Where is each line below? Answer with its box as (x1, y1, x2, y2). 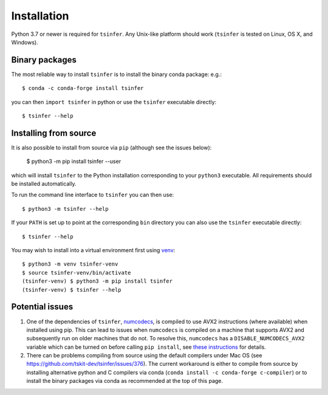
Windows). (11, 38, 39, 46)
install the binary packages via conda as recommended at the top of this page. (26, 377, 224, 385)
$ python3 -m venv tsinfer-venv (22, 261, 118, 267)
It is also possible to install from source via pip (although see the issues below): (11, 143, 212, 151)
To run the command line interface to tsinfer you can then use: (11, 191, 174, 199)
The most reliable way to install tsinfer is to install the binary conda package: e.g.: (11, 70, 222, 78)
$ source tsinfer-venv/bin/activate (22, 269, 131, 276)
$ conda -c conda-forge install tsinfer (22, 85, 144, 92)
